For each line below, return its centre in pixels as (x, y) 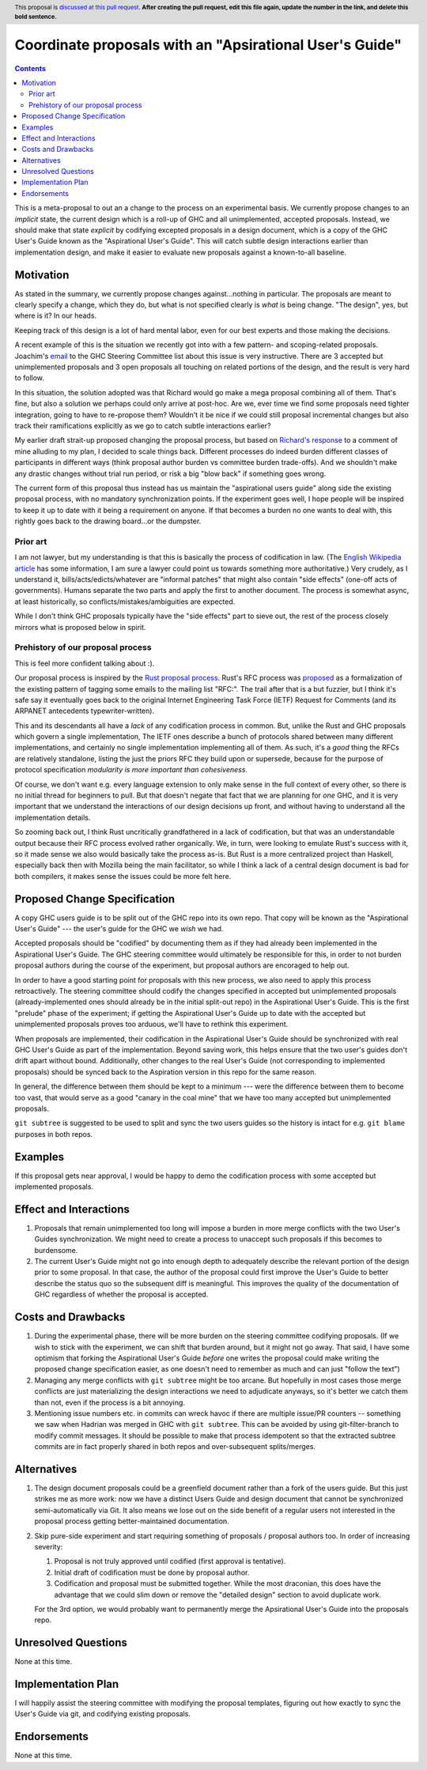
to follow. (30, 378)
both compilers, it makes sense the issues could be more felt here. (123, 876)
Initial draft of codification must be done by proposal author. (152, 1572)
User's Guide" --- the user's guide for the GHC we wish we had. (119, 929)
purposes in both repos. (54, 1134)
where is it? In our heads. (56, 315)
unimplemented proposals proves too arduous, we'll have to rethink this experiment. (151, 1025)
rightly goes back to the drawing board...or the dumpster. (108, 521)
